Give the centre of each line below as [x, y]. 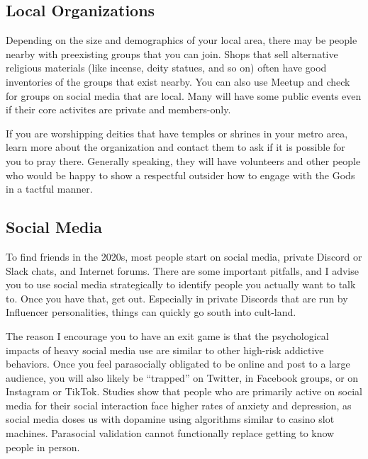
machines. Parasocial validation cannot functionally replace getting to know [170, 433]
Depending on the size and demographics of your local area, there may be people [182, 40]
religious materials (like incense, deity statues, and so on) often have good [166, 68]
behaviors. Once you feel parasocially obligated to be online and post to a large [178, 364]
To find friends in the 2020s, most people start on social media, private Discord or [184, 256]
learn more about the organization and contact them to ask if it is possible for [175, 147]
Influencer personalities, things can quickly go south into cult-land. [151, 312]
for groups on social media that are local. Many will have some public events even [184, 95]
